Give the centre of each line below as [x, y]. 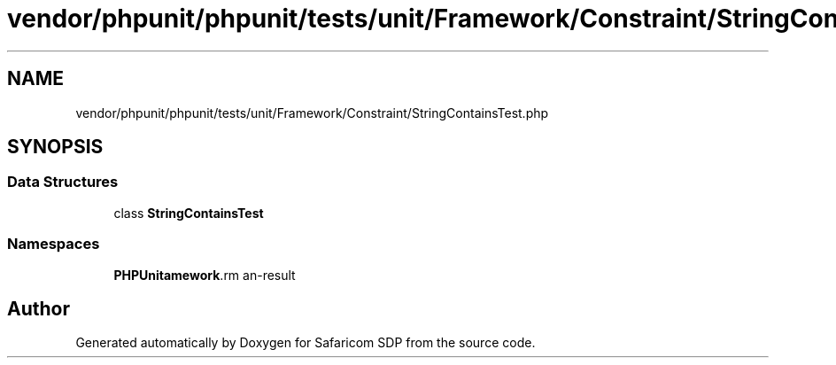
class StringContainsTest [189, 213]
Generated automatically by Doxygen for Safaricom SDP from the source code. [306, 343]
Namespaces [54, 244]
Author [39, 308]
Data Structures [63, 182]
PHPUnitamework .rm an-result [205, 275]
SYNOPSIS [55, 147]
